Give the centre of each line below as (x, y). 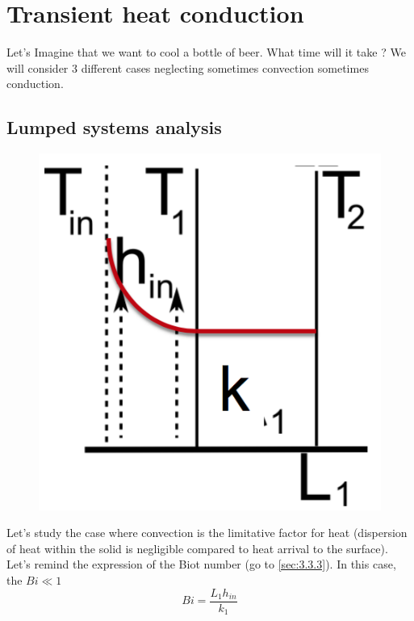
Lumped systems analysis (114, 127)
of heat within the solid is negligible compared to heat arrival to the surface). (197, 548)
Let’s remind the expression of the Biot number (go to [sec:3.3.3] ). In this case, (201, 564)
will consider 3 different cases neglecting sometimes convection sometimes (188, 67)
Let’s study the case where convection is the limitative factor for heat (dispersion (207, 533)
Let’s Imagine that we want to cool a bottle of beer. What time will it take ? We (206, 52)
